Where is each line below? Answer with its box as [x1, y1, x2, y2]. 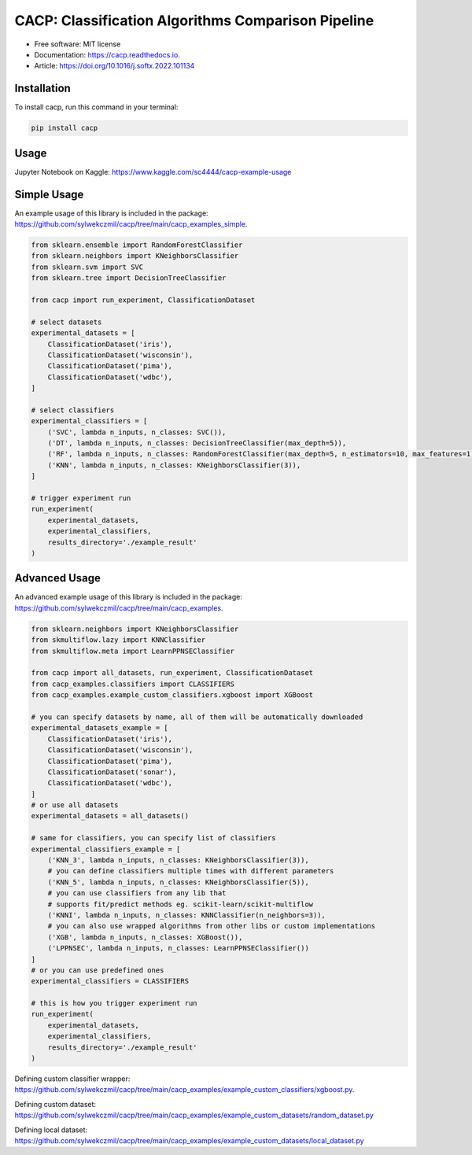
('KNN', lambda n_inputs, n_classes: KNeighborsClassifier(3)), [47, 460, 301, 470]
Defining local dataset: [14, 1125, 88, 1135]
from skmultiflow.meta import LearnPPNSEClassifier [31, 646, 235, 655]
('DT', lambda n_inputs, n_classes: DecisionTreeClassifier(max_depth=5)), [47, 439, 347, 448]
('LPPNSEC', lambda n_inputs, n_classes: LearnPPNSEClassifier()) [47, 944, 310, 953]
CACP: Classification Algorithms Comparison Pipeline [14, 12, 374, 29]
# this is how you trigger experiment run [31, 999, 197, 1008]
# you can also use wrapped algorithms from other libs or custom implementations [47, 921, 376, 931]
